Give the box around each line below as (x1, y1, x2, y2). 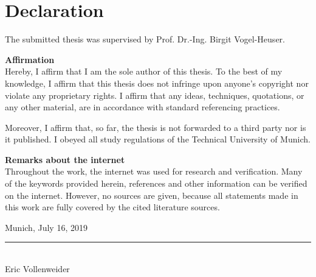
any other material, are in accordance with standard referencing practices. (5, 101, 280, 113)
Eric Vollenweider (5, 262, 70, 275)
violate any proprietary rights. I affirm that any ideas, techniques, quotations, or (5, 88, 304, 101)
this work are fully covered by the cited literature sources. (5, 201, 220, 213)
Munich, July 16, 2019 (5, 221, 88, 233)
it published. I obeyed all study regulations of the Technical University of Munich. (5, 133, 311, 145)
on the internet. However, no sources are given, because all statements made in (5, 189, 298, 201)
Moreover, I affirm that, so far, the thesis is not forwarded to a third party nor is (5, 121, 306, 133)
